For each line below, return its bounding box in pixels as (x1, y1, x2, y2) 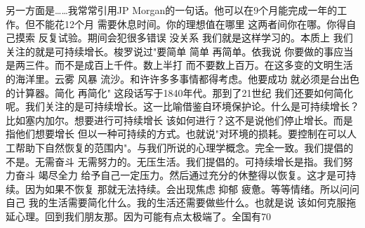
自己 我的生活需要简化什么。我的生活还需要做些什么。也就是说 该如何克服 (6, 195, 347, 210)
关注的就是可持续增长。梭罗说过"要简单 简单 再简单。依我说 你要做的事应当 (6, 43, 354, 58)
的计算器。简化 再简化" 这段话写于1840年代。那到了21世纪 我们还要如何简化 (6, 85, 354, 100)
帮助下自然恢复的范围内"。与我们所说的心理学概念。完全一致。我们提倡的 (15, 140, 354, 154)
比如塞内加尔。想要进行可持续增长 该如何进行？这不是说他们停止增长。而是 (6, 112, 353, 127)
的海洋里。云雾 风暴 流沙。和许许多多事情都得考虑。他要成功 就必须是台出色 (6, 71, 359, 86)
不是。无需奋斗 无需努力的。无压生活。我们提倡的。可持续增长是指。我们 (6, 154, 343, 168)
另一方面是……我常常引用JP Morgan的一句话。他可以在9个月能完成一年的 (6, 3, 338, 17)
